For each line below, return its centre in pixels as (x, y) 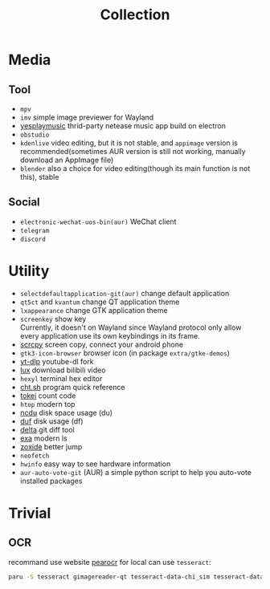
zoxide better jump (51, 446)
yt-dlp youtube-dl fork (57, 361)
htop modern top (47, 404)
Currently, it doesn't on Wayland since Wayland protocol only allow (131, 327)
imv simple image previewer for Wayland (87, 117)
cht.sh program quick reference (72, 387)
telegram (35, 230)
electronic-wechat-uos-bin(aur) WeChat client (98, 221)
